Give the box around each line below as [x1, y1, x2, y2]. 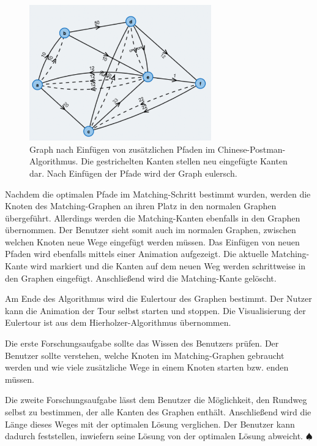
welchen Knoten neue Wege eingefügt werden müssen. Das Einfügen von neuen [5, 235, 300, 248]
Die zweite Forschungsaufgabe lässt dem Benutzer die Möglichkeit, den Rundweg [5, 393, 307, 406]
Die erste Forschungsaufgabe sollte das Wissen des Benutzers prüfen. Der [5, 337, 279, 350]
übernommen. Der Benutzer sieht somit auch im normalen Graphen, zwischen [5, 223, 296, 236]
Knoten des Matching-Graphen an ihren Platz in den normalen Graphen [5, 199, 277, 212]
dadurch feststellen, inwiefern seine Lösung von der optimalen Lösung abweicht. [5, 429, 304, 442]
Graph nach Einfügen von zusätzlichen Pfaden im [29, 142, 215, 155]
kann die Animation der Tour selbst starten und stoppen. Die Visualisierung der [5, 304, 306, 317]
